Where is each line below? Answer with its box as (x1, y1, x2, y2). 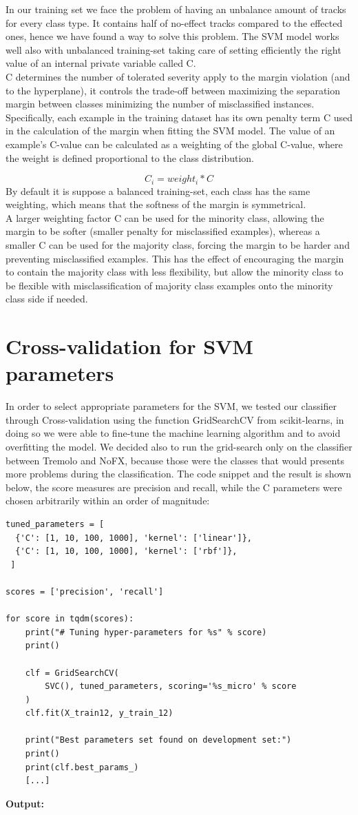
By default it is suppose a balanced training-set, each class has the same (6, 183, 310, 198)
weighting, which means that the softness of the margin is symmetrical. (6, 197, 306, 212)
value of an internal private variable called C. (6, 56, 196, 70)
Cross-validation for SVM (6, 332, 253, 360)
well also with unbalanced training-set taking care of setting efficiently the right (6, 42, 341, 56)
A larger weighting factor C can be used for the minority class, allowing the (6, 210, 324, 225)
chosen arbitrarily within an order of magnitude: (6, 493, 210, 508)
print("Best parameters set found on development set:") (25, 735, 292, 745)
